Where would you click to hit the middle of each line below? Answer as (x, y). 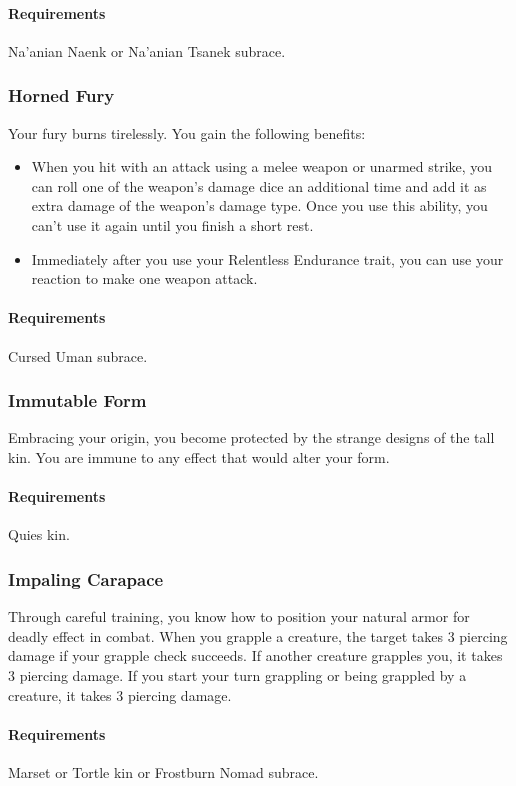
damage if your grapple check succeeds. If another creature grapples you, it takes (255, 655)
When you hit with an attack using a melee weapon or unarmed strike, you (262, 166)
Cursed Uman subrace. (78, 355)
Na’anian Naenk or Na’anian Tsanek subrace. (147, 50)
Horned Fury (61, 95)
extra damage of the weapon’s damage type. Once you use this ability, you (259, 205)
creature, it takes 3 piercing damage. (120, 694)
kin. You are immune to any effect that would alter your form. (199, 456)
